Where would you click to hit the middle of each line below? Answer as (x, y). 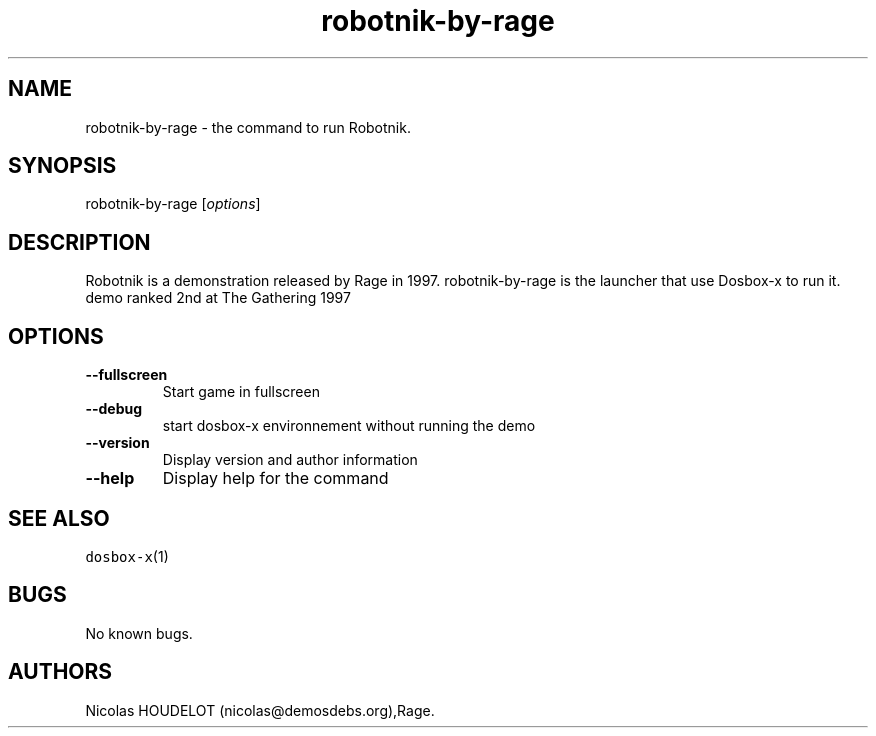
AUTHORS (60, 672)
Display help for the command (275, 478)
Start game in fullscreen (241, 392)
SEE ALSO (59, 518)
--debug (114, 409)
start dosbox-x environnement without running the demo (349, 426)
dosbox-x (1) (127, 556)
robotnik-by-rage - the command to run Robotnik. (248, 127)
